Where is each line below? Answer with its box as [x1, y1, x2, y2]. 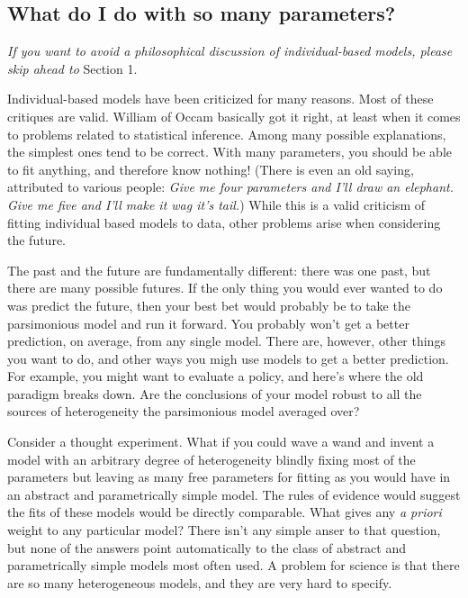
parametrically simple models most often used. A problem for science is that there [7, 556, 460, 575]
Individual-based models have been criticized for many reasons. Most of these [7, 89, 434, 108]
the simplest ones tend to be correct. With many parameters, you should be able [7, 142, 453, 161]
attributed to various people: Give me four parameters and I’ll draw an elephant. [7, 177, 454, 196]
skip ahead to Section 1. [7, 59, 138, 77]
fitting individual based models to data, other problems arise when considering [7, 213, 441, 231]
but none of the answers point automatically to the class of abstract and [7, 538, 407, 557]
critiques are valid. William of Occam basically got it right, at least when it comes [7, 106, 461, 125]
